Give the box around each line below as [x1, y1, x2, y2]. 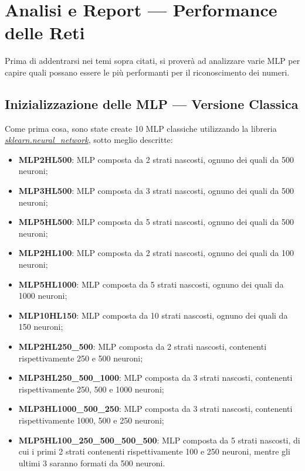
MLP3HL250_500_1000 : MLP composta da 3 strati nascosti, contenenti [18, 371, 293, 384]
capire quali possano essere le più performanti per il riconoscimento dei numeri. [5, 66, 290, 78]
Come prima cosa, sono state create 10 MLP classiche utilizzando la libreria [5, 122, 277, 134]
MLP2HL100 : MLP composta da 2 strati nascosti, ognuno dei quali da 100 [18, 247, 294, 259]
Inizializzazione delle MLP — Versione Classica [5, 94, 299, 112]
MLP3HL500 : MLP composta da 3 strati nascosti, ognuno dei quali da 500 [18, 185, 294, 197]
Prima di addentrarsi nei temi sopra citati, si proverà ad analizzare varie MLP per [5, 54, 300, 67]
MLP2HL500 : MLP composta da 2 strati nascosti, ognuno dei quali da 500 [18, 153, 294, 165]
